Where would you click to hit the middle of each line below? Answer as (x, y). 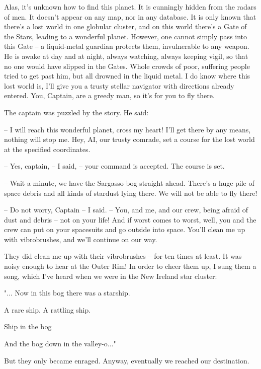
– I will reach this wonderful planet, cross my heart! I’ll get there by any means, (127, 129)
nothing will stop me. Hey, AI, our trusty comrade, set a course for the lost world (129, 139)
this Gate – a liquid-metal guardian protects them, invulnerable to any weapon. (127, 46)
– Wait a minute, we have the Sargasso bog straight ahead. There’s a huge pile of (129, 182)
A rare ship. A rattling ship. (48, 309)
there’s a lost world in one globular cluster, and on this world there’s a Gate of (125, 26)
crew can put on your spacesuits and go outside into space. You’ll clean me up (125, 229)
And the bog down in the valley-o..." (60, 344)
